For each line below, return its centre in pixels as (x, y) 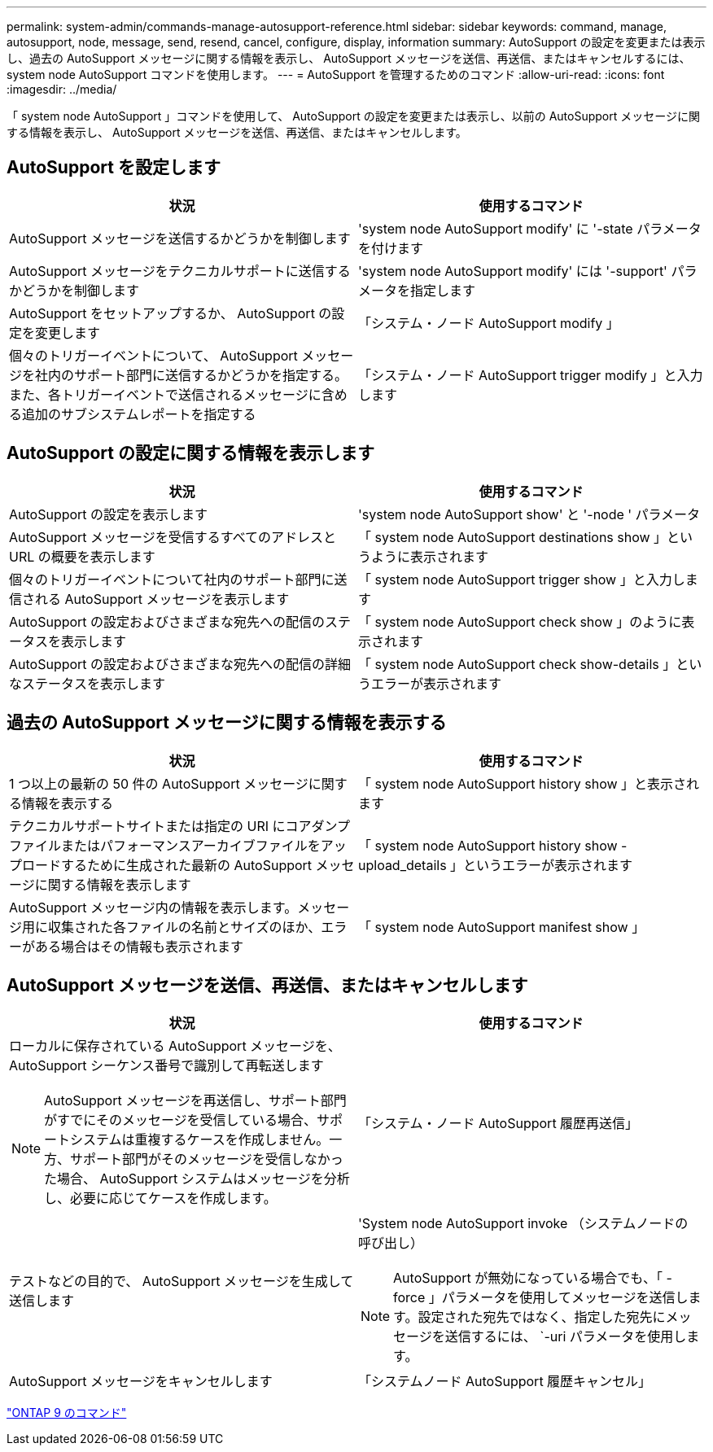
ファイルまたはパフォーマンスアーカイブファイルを (165, 845)
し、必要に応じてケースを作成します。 (160, 1198)
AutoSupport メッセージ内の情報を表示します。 (153, 907)
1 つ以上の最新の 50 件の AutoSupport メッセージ (159, 783)
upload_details (402, 865)
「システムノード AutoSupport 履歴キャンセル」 (505, 1382)
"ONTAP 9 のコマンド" (67, 1413)
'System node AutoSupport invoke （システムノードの (523, 1224)
